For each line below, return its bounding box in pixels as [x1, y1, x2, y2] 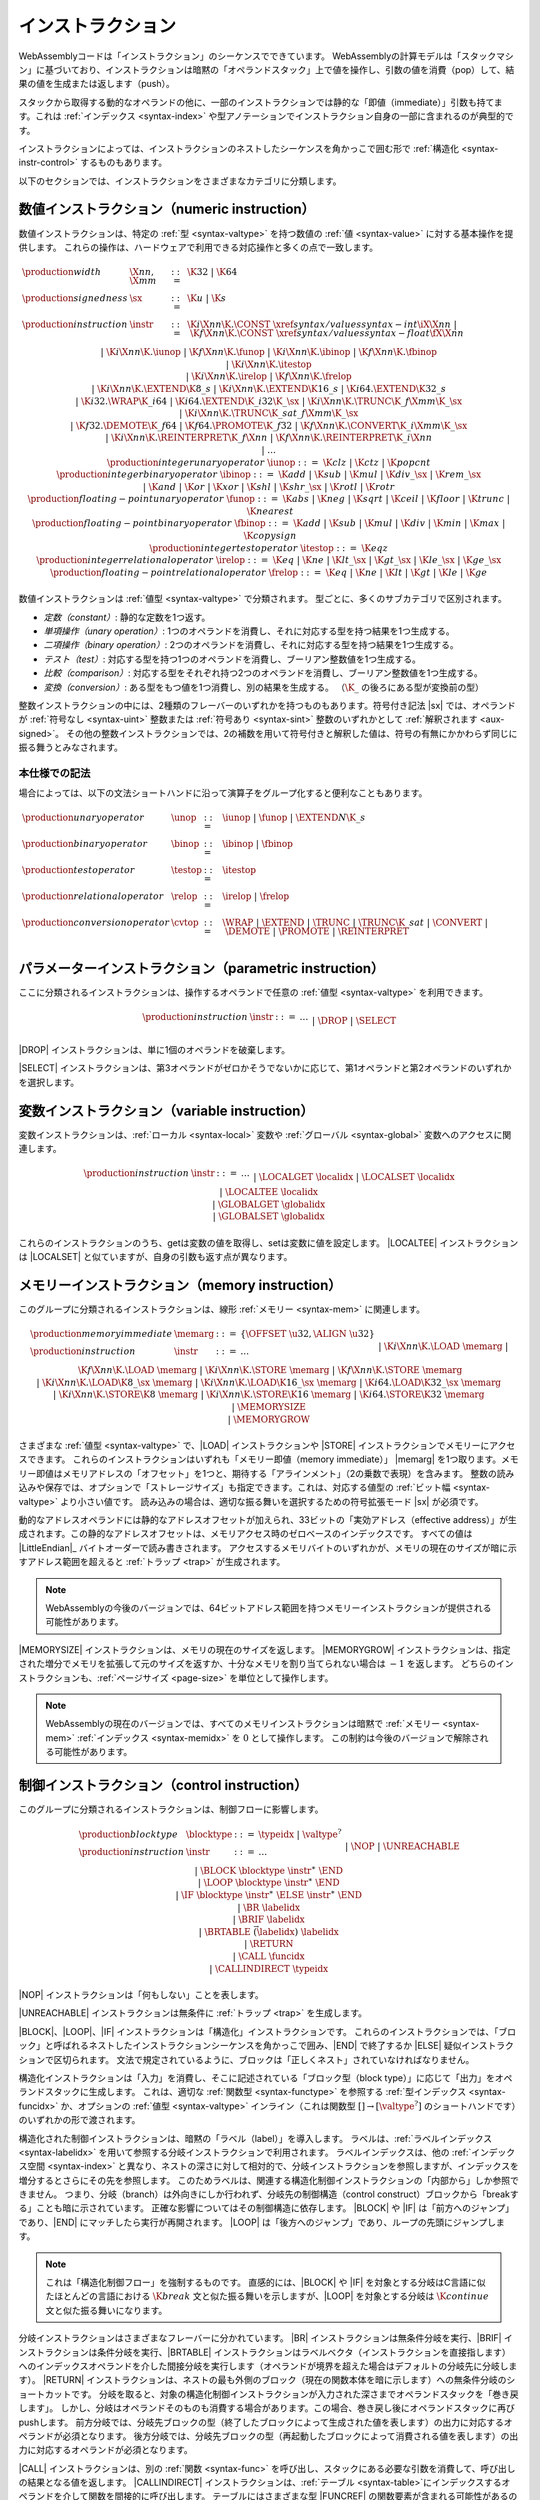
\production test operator [21, 865, 135, 876]
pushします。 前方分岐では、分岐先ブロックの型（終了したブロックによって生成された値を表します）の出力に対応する [18, 2416, 504, 2428]
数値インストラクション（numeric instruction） [18, 201, 315, 218]
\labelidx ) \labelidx [256, 1926, 340, 1937]
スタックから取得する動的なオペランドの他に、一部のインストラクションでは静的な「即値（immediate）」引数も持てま [18, 96, 504, 108]
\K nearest [246, 505, 294, 517]
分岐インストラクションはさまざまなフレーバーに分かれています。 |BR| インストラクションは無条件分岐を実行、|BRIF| [18, 2332, 502, 2344]
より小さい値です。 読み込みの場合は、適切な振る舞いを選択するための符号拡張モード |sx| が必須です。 [60, 1495, 484, 1507]
